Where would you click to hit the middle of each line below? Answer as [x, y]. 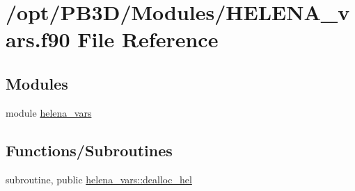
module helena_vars [49, 112]
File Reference [148, 39]
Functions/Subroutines [89, 150]
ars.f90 [38, 39]
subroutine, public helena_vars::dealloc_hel [99, 179]
